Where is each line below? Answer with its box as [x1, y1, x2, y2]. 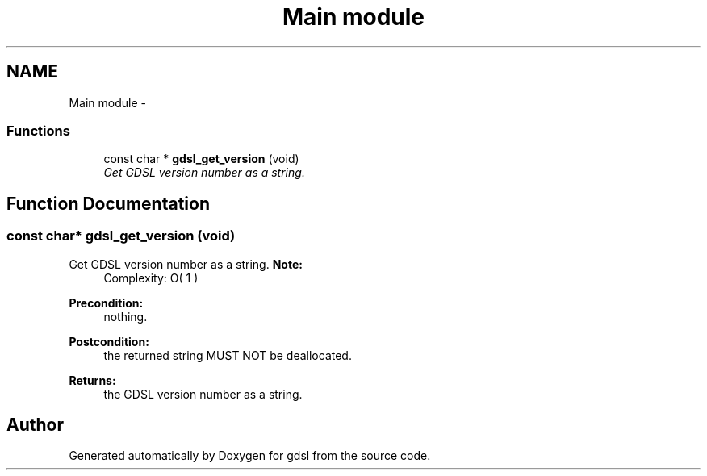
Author [6, 414, 64, 435]
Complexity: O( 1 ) [103, 270, 199, 285]
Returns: [69, 373, 116, 387]
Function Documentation [6, 193, 210, 214]
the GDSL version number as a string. [103, 386, 303, 401]
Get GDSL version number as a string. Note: [69, 257, 303, 271]
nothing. [103, 309, 148, 324]
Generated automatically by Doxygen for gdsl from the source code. [69, 449, 431, 463]
